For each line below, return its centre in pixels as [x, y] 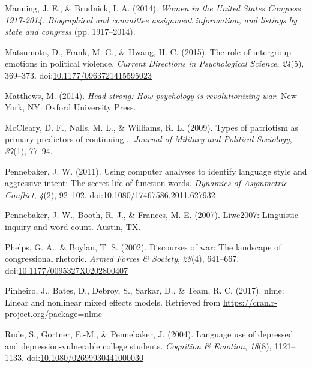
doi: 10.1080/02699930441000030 [85, 357]
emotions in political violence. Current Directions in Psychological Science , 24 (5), [154, 63]
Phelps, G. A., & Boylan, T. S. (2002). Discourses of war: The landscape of [143, 246]
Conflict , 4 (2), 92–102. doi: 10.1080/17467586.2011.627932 [110, 194]
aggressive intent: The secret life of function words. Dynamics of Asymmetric [146, 183]
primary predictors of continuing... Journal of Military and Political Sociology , [148, 139]
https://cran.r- [250, 302]
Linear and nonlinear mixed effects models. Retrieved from [113, 302]
